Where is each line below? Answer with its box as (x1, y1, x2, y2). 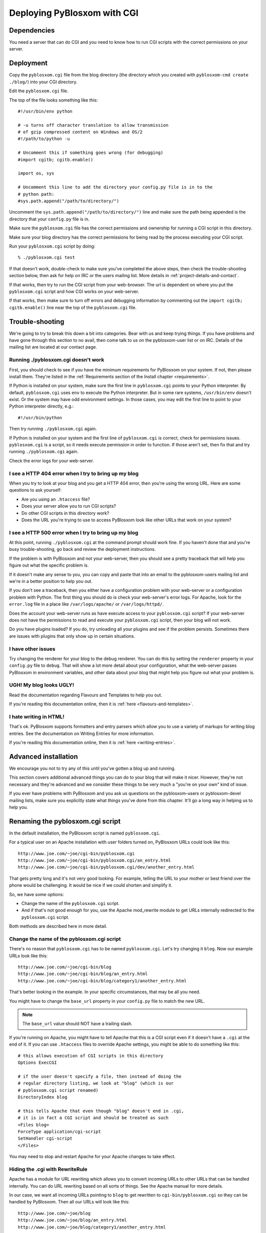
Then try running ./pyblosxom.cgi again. (9, 426, 97, 432)
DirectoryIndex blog (18, 1094, 67, 1100)
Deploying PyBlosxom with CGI (9, 7, 139, 18)
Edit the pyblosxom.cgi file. (9, 88, 68, 94)
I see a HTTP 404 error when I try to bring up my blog (9, 470, 139, 477)
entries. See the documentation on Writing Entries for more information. (9, 730, 155, 736)
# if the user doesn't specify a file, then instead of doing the (18, 1073, 182, 1079)
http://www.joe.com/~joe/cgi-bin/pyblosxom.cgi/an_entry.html (18, 858, 171, 863)
